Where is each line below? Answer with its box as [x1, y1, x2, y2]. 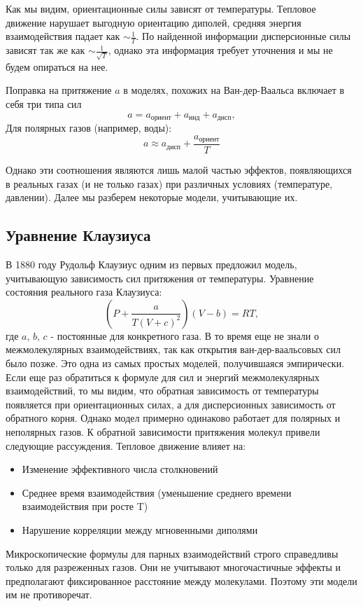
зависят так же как [6, 43, 85, 57]
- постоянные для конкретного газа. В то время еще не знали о [50, 328, 319, 343]
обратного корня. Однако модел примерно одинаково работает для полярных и [6, 411, 341, 425]
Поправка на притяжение [6, 83, 112, 97]
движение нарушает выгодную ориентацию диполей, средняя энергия [6, 15, 301, 29]
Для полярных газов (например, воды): [6, 120, 172, 135]
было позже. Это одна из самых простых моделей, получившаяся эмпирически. [6, 355, 345, 370]
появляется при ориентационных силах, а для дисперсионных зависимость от [6, 397, 336, 411]
